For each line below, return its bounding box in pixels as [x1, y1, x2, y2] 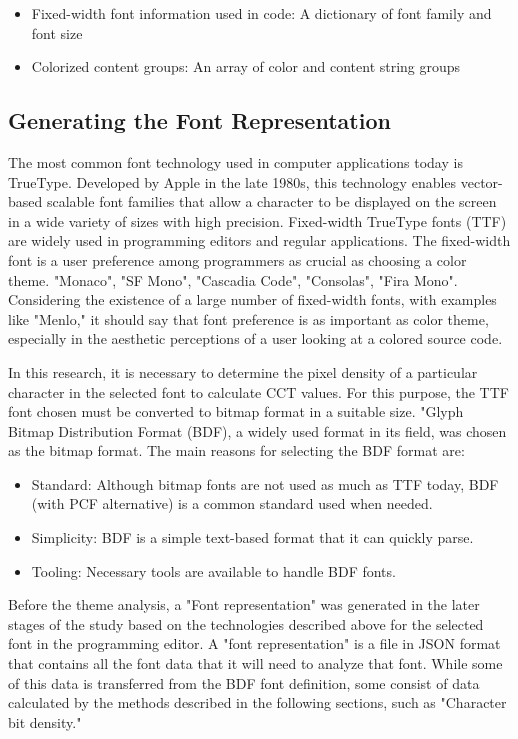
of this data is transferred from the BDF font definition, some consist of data [8, 672, 480, 693]
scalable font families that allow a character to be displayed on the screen [46, 191, 497, 212]
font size [31, 22, 83, 43]
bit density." [8, 711, 82, 732]
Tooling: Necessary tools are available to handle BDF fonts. [31, 560, 396, 581]
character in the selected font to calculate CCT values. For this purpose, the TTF [8, 381, 509, 402]
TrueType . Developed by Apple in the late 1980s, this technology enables [8, 171, 457, 192]
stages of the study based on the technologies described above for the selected [8, 613, 484, 634]
